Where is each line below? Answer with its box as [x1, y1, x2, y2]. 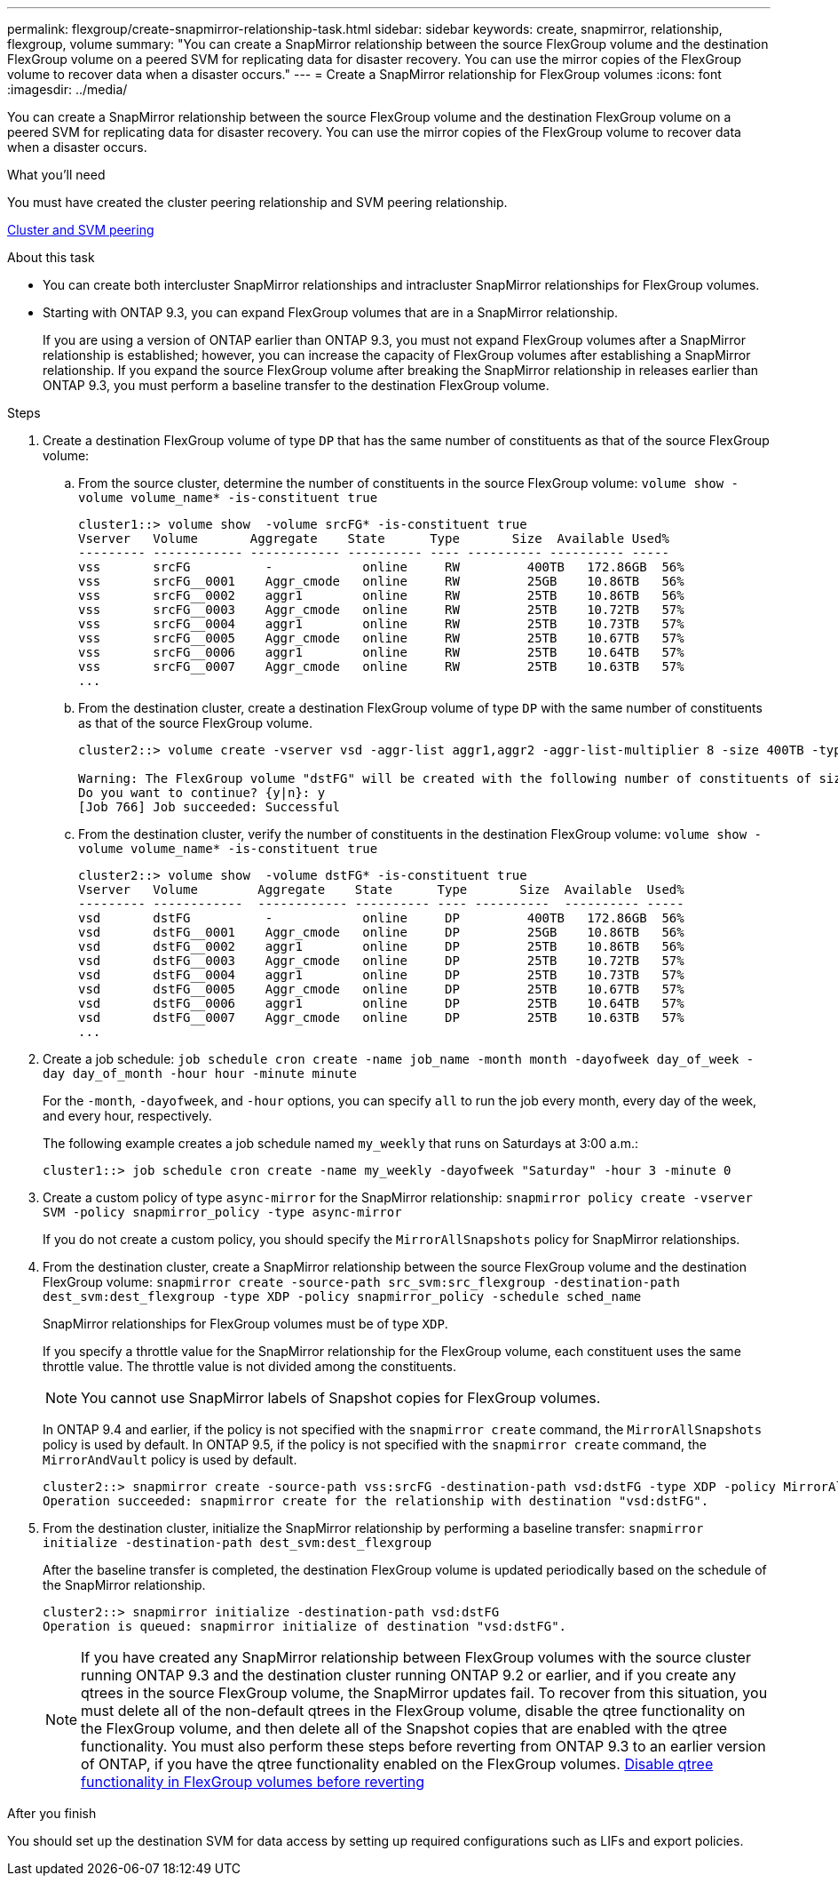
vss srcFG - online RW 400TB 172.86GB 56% [78, 560, 684, 574]
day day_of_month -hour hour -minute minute [43, 1066, 358, 1081]
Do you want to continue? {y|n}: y [78, 786, 326, 800]
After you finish [7, 1806, 97, 1821]
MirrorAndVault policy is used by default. [43, 1452, 297, 1467]
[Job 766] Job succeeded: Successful [78, 800, 341, 814]
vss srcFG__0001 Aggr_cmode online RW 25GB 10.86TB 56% [78, 574, 684, 588]
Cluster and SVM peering [7, 222, 154, 237]
